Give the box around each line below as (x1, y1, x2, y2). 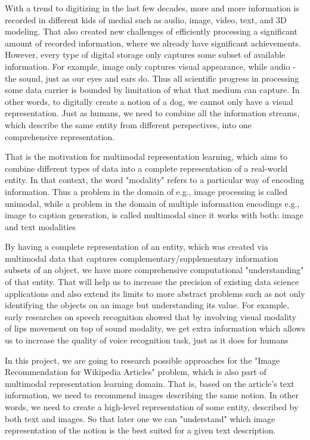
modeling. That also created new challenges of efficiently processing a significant (5, 25, 297, 38)
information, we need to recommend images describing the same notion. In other (5, 389, 299, 401)
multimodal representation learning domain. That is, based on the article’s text (5, 377, 294, 389)
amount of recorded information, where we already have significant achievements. (5, 36, 301, 49)
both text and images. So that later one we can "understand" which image (5, 412, 275, 424)
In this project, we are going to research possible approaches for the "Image (5, 354, 280, 366)
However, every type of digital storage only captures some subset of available (5, 48, 286, 61)
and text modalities (5, 220, 76, 233)
